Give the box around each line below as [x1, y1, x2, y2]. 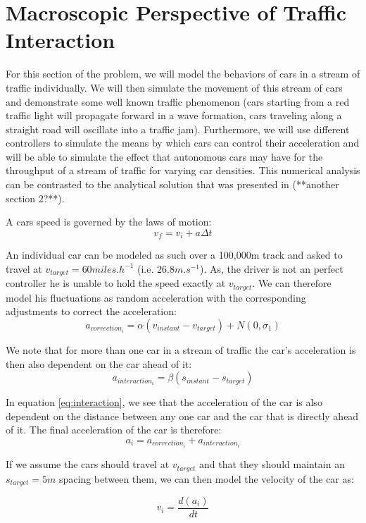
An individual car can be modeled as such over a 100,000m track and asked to [6, 247, 343, 262]
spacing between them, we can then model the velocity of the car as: [58, 471, 354, 486]
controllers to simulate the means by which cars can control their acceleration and [6, 135, 360, 150]
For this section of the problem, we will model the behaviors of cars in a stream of [6, 66, 360, 81]
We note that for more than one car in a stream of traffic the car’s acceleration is [6, 342, 356, 357]
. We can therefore [252, 276, 332, 290]
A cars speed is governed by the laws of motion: [6, 214, 212, 229]
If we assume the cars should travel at [6, 457, 170, 472]
